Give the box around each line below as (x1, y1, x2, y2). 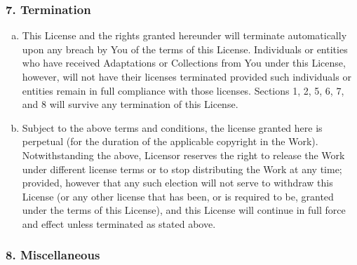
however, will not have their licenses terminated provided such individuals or (22, 69, 351, 83)
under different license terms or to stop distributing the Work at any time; (22, 161, 342, 176)
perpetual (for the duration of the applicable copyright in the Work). (22, 134, 318, 149)
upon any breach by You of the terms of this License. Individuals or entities (22, 41, 348, 56)
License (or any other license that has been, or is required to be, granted (22, 189, 334, 203)
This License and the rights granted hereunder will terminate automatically (22, 28, 347, 43)
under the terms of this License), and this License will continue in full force (22, 203, 346, 217)
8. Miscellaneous (6, 246, 100, 264)
